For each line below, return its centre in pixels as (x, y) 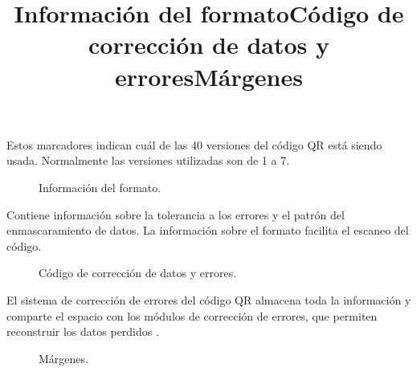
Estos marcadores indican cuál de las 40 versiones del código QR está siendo (194, 144)
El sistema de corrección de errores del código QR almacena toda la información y (209, 299)
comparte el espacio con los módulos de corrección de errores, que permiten (192, 315)
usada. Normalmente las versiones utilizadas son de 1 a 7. (148, 160)
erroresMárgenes (209, 76)
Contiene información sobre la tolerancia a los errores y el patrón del (176, 214)
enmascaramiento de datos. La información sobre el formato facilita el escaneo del (208, 230)
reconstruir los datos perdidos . (83, 331)
